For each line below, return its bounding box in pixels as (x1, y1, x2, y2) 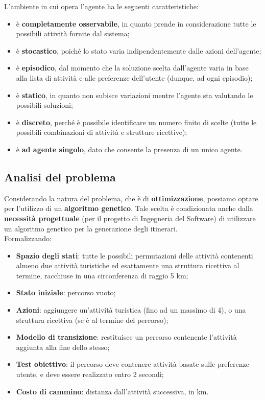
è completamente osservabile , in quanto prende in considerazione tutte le (16, 18, 256, 29)
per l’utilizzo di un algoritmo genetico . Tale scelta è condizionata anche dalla (4, 203, 253, 214)
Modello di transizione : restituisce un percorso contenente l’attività (16, 332, 237, 342)
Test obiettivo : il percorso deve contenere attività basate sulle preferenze (16, 359, 249, 369)
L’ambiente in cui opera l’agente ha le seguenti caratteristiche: (4, 1, 199, 11)
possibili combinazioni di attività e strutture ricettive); (16, 127, 187, 137)
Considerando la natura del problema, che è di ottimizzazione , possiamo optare (4, 193, 258, 203)
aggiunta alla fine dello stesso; (16, 341, 110, 352)
